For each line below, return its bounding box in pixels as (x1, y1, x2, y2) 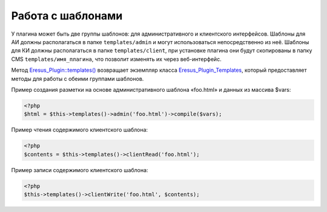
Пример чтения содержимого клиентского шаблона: (11, 126, 148, 133)
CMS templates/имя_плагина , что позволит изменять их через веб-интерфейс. (11, 55, 222, 63)
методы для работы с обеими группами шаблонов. (11, 75, 144, 82)
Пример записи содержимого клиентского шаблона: (11, 166, 148, 173)
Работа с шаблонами (11, 9, 123, 22)
